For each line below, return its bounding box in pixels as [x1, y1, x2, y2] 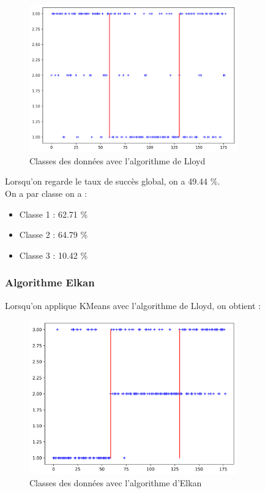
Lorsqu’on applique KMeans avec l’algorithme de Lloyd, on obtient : [5, 299, 261, 311]
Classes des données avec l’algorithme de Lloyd [29, 154, 206, 167]
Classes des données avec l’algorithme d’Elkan [29, 476, 202, 489]
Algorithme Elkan [5, 275, 95, 290]
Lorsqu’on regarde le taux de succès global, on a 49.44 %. [5, 175, 220, 188]
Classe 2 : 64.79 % [19, 228, 88, 241]
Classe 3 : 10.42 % [19, 248, 88, 261]
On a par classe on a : [5, 186, 87, 199]
